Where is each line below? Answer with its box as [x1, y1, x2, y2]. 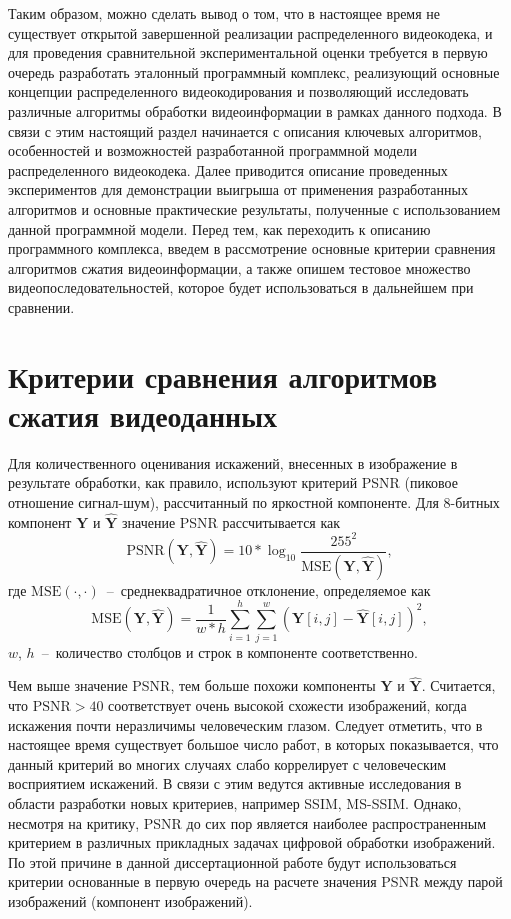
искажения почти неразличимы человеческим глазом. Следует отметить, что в [8, 714, 483, 735]
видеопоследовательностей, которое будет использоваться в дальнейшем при [8, 277, 474, 298]
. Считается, [421, 675, 496, 696]
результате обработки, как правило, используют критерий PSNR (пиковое [8, 472, 458, 493]
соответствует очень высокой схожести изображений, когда [108, 694, 467, 715]
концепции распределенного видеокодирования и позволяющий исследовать [8, 81, 469, 102]
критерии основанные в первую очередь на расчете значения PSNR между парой [8, 871, 503, 892]
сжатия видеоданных [8, 394, 278, 435]
